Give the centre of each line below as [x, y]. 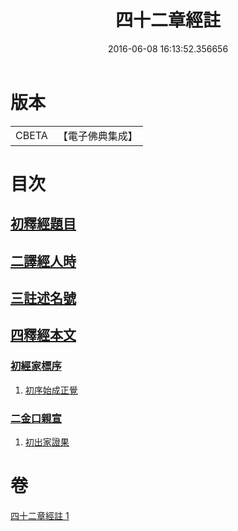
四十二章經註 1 [40, 515]
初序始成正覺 [51, 390]
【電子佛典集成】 [97, 136]
